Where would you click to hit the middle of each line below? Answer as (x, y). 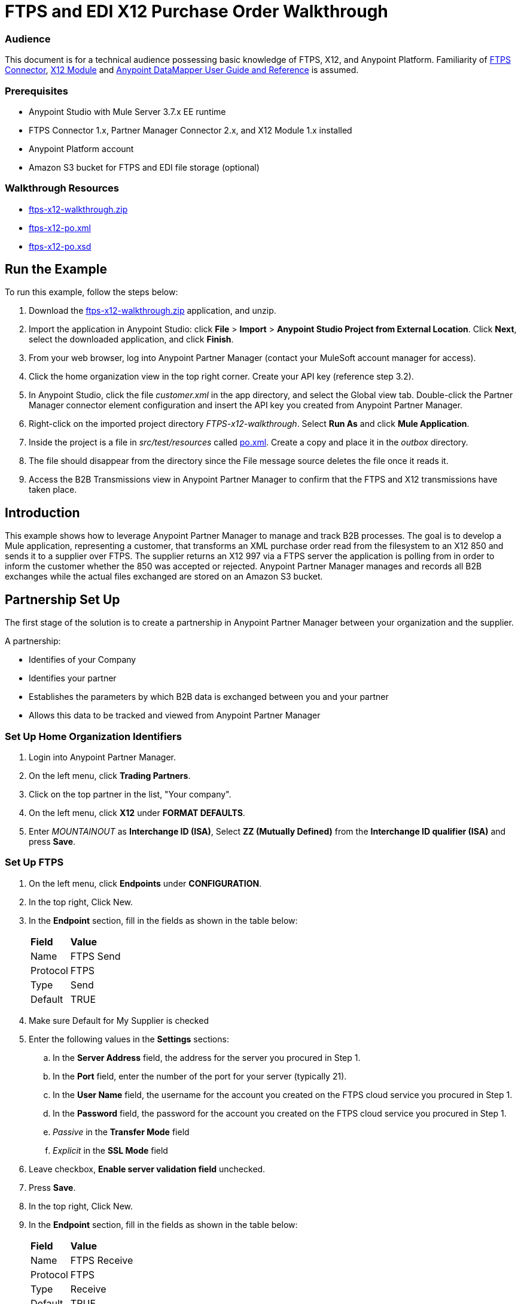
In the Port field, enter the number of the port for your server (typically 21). (200, 1076)
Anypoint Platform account (81, 148)
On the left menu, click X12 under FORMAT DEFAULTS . (137, 812)
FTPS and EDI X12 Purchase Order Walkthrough (196, 11)
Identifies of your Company (83, 660)
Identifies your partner (73, 678)
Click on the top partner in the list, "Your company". (130, 794)
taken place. (53, 490)
